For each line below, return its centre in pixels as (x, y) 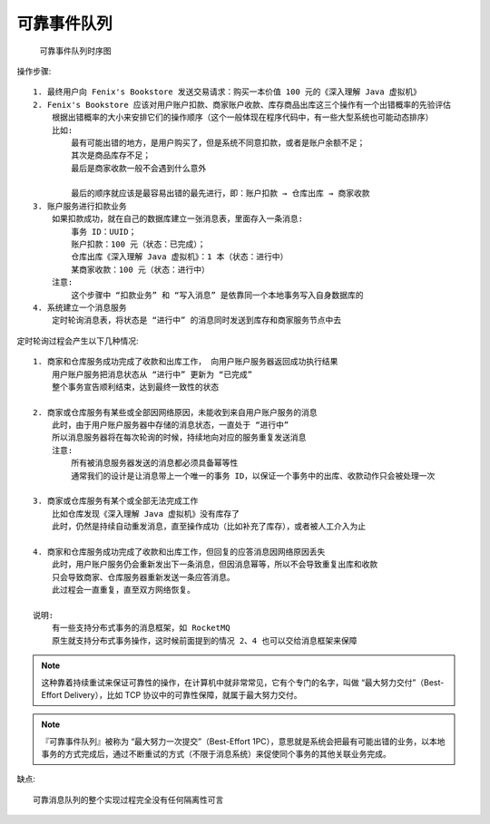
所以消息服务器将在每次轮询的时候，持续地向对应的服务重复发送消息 (179, 438)
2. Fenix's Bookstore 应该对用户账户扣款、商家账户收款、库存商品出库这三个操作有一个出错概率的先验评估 (242, 105)
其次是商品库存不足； (111, 155)
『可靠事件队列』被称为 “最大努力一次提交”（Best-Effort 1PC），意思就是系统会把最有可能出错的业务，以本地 (243, 741)
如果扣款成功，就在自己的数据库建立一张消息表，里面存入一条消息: (177, 219)
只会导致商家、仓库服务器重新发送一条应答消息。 (143, 577)
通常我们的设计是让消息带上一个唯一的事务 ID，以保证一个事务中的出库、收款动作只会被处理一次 (253, 475)
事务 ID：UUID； (104, 232)
